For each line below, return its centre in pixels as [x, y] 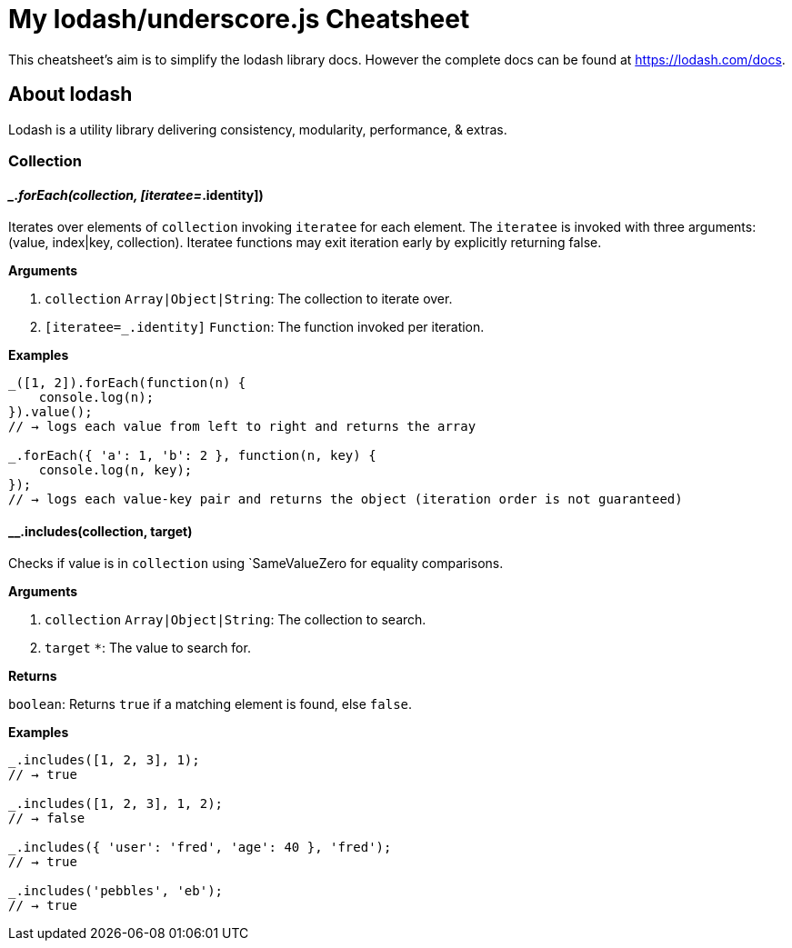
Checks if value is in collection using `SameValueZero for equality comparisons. [256, 564]
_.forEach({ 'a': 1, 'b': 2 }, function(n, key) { [192, 456]
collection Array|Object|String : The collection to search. [236, 620]
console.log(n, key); [115, 470]
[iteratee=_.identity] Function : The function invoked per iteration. [265, 327]
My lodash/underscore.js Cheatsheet [239, 19]
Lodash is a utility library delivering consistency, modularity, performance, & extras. [258, 129]
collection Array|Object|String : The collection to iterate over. [249, 299]
